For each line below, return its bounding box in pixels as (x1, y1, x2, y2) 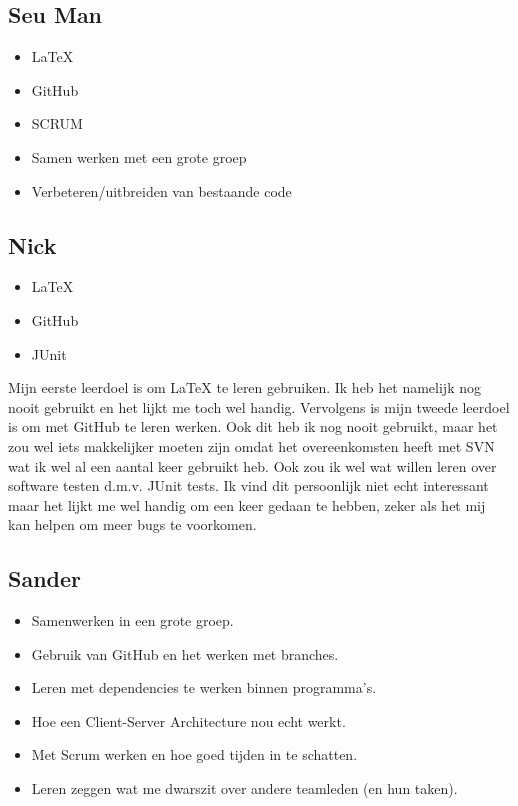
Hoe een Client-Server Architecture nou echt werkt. (31, 710, 346, 731)
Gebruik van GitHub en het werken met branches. (31, 643, 339, 664)
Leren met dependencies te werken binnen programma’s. (31, 677, 377, 698)
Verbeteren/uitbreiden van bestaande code (31, 180, 292, 201)
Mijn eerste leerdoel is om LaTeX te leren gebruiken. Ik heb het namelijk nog (8, 377, 481, 398)
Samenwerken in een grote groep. (31, 610, 234, 631)
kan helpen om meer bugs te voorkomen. (8, 514, 257, 535)
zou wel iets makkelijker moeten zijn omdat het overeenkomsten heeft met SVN (8, 435, 495, 456)
